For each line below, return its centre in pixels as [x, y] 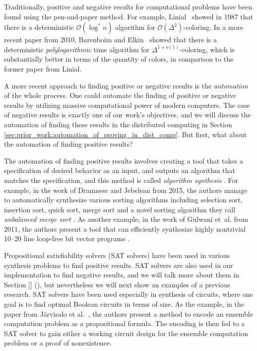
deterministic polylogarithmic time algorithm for [77, 49]
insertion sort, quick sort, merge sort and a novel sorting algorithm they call [120, 209]
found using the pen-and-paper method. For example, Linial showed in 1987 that [128, 16]
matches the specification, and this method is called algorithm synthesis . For [121, 180]
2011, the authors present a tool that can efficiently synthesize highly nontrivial [125, 228]
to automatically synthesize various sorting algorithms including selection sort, [123, 200]
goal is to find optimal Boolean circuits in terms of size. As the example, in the [124, 304]
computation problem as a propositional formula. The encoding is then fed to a [125, 323]
